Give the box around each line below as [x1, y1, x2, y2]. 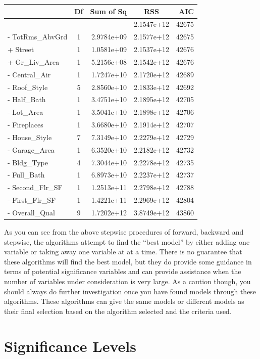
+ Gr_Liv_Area [8, 56, 60, 67]
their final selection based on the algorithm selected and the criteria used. [4, 305, 232, 316]
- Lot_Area [8, 107, 43, 117]
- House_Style [8, 131, 52, 142]
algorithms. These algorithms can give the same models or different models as [4, 296, 244, 306]
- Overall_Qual [8, 207, 55, 217]
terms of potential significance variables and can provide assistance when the [4, 266, 241, 277]
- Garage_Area [8, 144, 55, 155]
